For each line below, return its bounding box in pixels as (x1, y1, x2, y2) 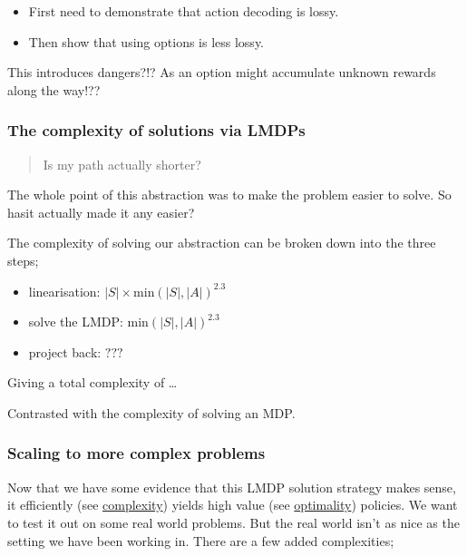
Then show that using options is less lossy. (28, 32, 265, 51)
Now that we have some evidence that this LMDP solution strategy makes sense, (7, 477, 456, 496)
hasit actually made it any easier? (7, 202, 195, 221)
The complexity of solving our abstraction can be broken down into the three (7, 233, 436, 252)
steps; (7, 250, 39, 269)
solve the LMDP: (28, 312, 123, 331)
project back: (28, 342, 102, 361)
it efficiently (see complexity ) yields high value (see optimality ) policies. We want (7, 495, 458, 514)
